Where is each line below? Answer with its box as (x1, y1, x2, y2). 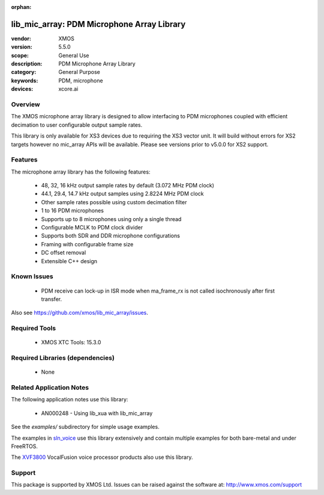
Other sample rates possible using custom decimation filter (41, 198, 187, 205)
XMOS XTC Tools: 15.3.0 (41, 339, 101, 346)
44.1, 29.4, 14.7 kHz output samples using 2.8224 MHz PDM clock (41, 190, 204, 198)
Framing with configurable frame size (41, 240, 134, 247)
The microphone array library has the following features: (11, 168, 151, 175)
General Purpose (58, 68, 100, 76)
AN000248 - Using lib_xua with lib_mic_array (41, 409, 153, 417)
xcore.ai (58, 85, 79, 93)
